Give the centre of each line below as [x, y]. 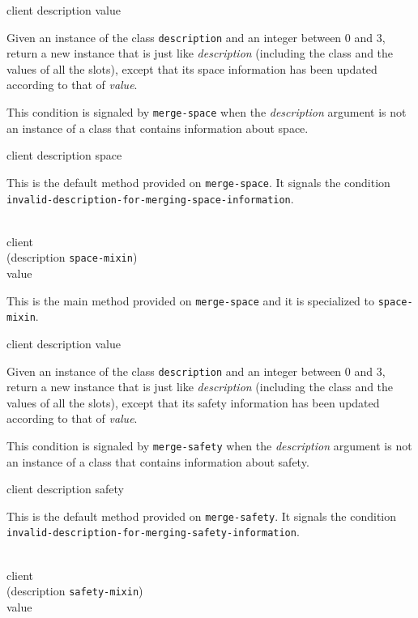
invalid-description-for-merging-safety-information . [153, 532]
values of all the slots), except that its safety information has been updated [193, 402]
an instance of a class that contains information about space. [158, 128]
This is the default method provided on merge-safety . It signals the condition [202, 516]
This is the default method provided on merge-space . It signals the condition [198, 182]
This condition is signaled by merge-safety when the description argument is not [209, 445]
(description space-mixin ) [72, 257]
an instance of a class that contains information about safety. [158, 461]
